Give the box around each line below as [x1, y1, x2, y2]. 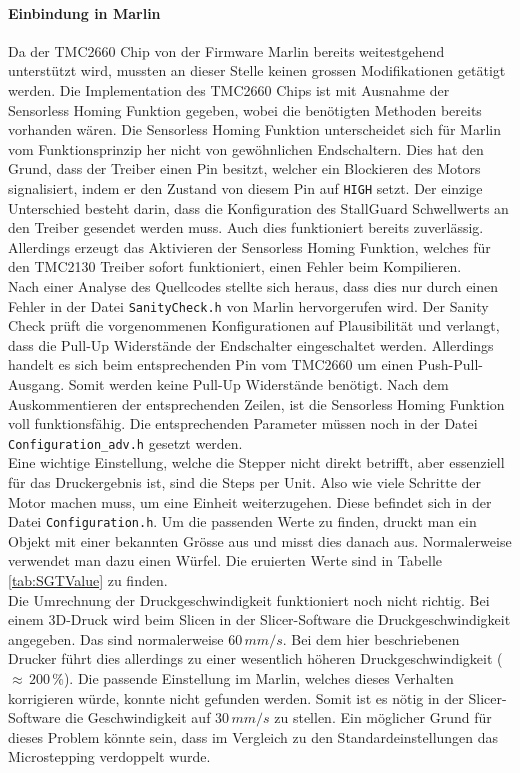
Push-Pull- [417, 354, 483, 375]
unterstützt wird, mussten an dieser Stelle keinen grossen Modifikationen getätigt [8, 60, 506, 81]
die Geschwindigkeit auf [65, 707, 211, 728]
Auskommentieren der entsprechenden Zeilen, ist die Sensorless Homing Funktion [8, 393, 505, 414]
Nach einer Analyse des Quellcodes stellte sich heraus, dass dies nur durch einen [8, 275, 499, 296]
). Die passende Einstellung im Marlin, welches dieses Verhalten [63, 668, 454, 689]
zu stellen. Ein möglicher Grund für [274, 707, 492, 728]
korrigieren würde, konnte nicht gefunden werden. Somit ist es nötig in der [8, 687, 464, 708]
